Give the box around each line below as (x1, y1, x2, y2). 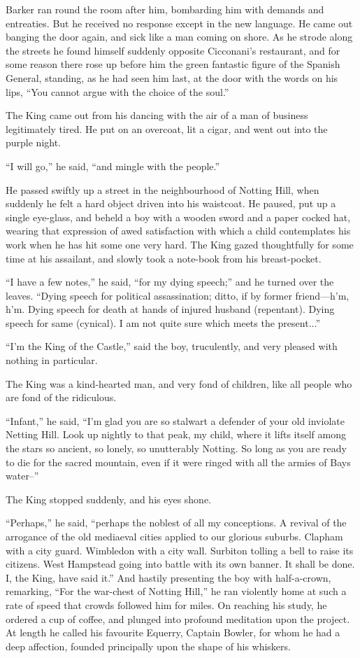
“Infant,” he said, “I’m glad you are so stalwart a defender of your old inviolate (6, 413, 345, 428)
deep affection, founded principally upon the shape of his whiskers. (6, 638, 291, 653)
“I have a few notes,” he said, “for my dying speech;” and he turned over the (6, 274, 334, 289)
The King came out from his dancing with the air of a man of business (6, 108, 308, 122)
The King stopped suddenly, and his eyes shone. (6, 491, 212, 506)
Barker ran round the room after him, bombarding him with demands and (6, 2, 324, 16)
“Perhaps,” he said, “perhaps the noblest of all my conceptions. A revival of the (6, 515, 347, 530)
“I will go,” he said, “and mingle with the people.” (6, 158, 220, 173)
